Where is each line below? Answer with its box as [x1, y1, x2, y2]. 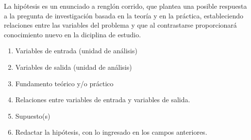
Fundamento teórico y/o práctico [15, 78, 114, 88]
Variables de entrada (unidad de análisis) [15, 46, 137, 56]
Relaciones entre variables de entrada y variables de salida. [15, 94, 190, 105]
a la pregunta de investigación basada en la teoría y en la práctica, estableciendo [4, 10, 244, 20]
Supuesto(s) [15, 110, 50, 121]
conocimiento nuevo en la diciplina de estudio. [4, 29, 141, 39]
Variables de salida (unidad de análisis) [15, 62, 132, 72]
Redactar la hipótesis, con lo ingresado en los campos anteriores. [15, 127, 207, 137]
